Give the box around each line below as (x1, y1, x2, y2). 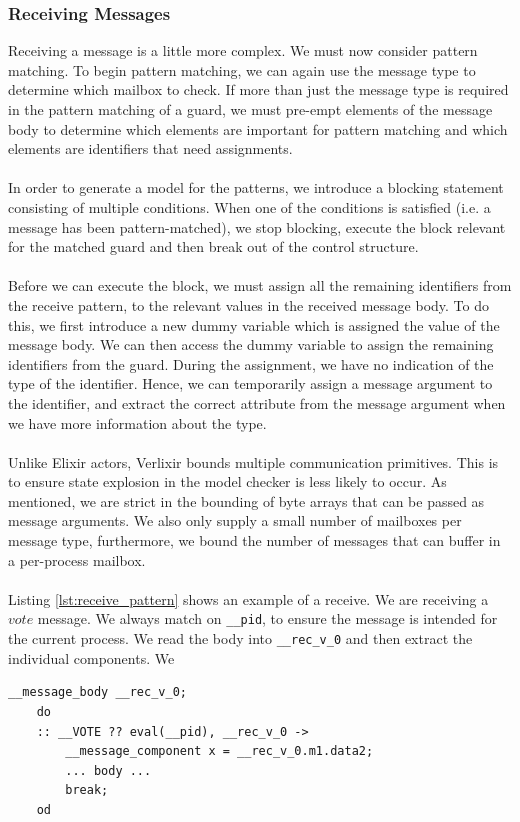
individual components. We (8, 647, 175, 668)
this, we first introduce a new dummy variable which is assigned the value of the (8, 314, 500, 335)
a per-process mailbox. (8, 549, 146, 570)
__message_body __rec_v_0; (8, 685, 187, 700)
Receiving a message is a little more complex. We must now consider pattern (8, 40, 478, 61)
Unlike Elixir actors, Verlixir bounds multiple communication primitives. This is (8, 451, 499, 472)
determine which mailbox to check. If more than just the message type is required (8, 79, 509, 100)
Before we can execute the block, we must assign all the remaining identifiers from (8, 275, 512, 296)
